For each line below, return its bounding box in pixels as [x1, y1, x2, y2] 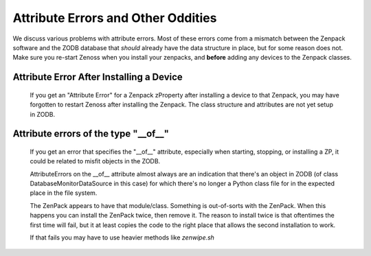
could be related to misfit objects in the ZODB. [30, 157, 161, 165]
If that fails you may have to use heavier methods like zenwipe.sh [30, 233, 214, 242]
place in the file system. [30, 189, 98, 197]
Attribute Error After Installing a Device [12, 71, 183, 83]
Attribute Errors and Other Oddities [12, 10, 217, 25]
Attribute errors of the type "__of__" [12, 128, 170, 140]
